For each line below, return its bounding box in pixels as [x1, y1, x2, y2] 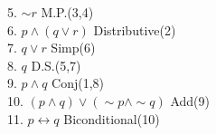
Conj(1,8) [52, 73, 105, 92]
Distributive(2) [93, 20, 176, 39]
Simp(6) [51, 38, 96, 57]
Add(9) [170, 91, 210, 110]
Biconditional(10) [63, 109, 160, 128]
